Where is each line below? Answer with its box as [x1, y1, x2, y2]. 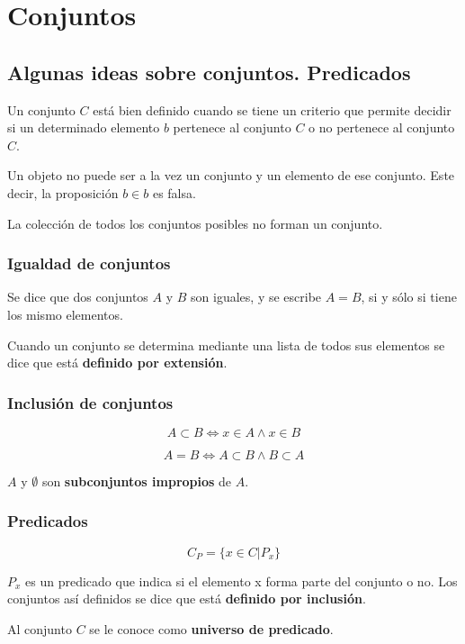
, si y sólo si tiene [361, 287, 457, 306]
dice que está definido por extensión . [7, 353, 228, 372]
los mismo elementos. [7, 304, 123, 323]
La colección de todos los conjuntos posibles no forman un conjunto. [7, 213, 383, 232]
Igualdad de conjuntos [7, 252, 171, 275]
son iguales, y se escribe [191, 287, 322, 306]
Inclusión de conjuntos [7, 391, 174, 413]
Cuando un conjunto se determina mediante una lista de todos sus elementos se [7, 335, 445, 354]
